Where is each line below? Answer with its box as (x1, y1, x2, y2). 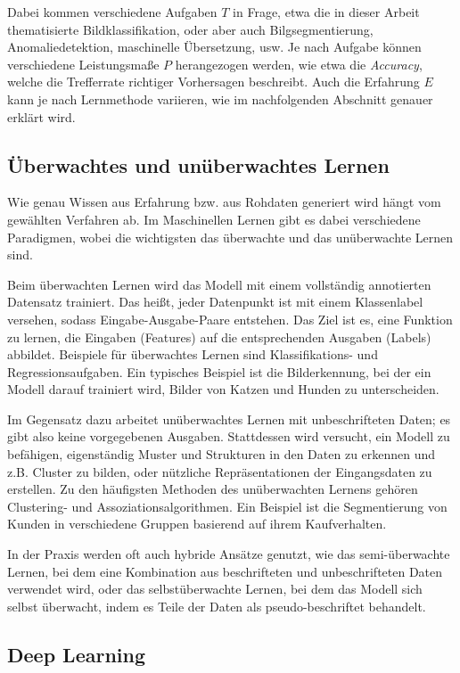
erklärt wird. (7, 107, 76, 126)
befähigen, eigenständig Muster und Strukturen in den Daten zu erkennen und (7, 445, 436, 464)
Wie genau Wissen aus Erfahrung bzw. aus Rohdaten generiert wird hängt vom (7, 193, 441, 211)
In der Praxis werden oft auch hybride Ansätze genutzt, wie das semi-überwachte (7, 545, 450, 563)
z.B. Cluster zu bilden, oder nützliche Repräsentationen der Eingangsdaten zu (7, 462, 432, 480)
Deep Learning (7, 640, 146, 668)
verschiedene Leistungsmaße (7, 54, 160, 73)
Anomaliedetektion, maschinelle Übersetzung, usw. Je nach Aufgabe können (7, 37, 422, 56)
